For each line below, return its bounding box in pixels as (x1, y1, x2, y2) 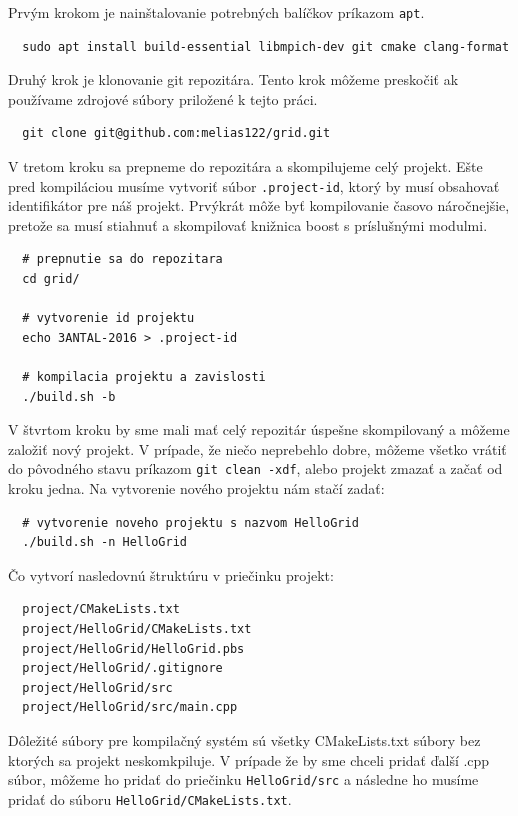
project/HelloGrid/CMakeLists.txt (22, 622, 252, 637)
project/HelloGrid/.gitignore (22, 661, 223, 676)
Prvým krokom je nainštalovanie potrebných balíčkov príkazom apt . (8, 2, 425, 22)
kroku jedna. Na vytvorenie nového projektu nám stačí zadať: (8, 478, 385, 499)
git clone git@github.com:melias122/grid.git (22, 126, 331, 141)
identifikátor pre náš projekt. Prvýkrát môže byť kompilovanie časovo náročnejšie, (8, 195, 510, 216)
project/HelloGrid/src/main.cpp (22, 700, 238, 715)
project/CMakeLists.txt (22, 602, 180, 617)
